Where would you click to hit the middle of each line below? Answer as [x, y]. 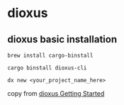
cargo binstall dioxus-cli [47, 68]
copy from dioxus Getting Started [56, 93]
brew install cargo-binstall [50, 55]
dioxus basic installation [62, 39]
